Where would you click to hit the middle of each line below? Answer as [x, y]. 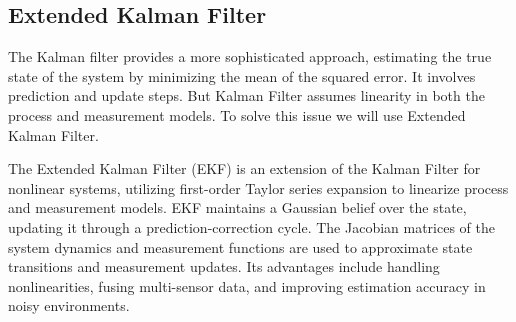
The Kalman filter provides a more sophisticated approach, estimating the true [250, 56]
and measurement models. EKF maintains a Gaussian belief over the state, [237, 207]
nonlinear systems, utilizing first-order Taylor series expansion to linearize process [258, 187]
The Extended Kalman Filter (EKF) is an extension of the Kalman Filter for [244, 168]
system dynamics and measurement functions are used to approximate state [240, 246]
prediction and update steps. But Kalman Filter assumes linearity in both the [246, 95]
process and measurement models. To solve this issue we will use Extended [237, 114]
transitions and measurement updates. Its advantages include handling [224, 266]
